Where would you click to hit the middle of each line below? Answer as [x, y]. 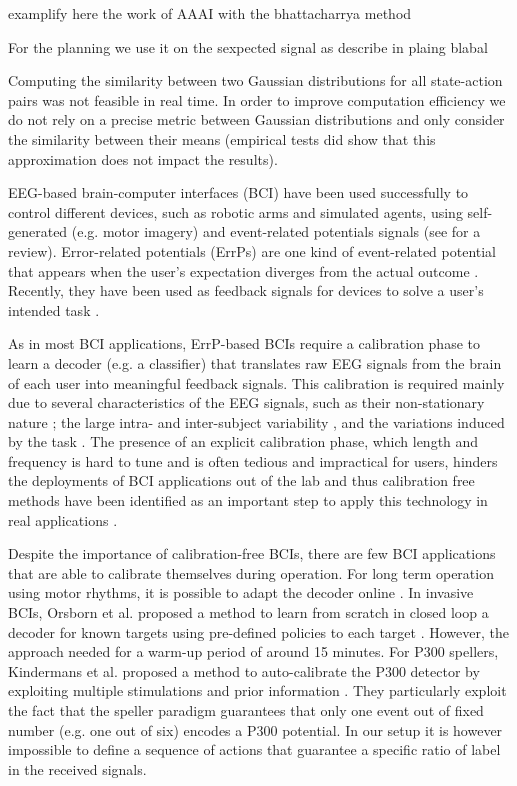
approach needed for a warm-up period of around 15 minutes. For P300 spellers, [253, 651]
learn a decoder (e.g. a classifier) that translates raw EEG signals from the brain [255, 362]
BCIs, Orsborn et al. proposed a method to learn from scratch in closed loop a [248, 612]
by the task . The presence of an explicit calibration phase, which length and [243, 441]
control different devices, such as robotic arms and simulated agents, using [235, 211]
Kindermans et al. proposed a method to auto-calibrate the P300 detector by [244, 670]
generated [38, 231]
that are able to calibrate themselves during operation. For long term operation [251, 572]
